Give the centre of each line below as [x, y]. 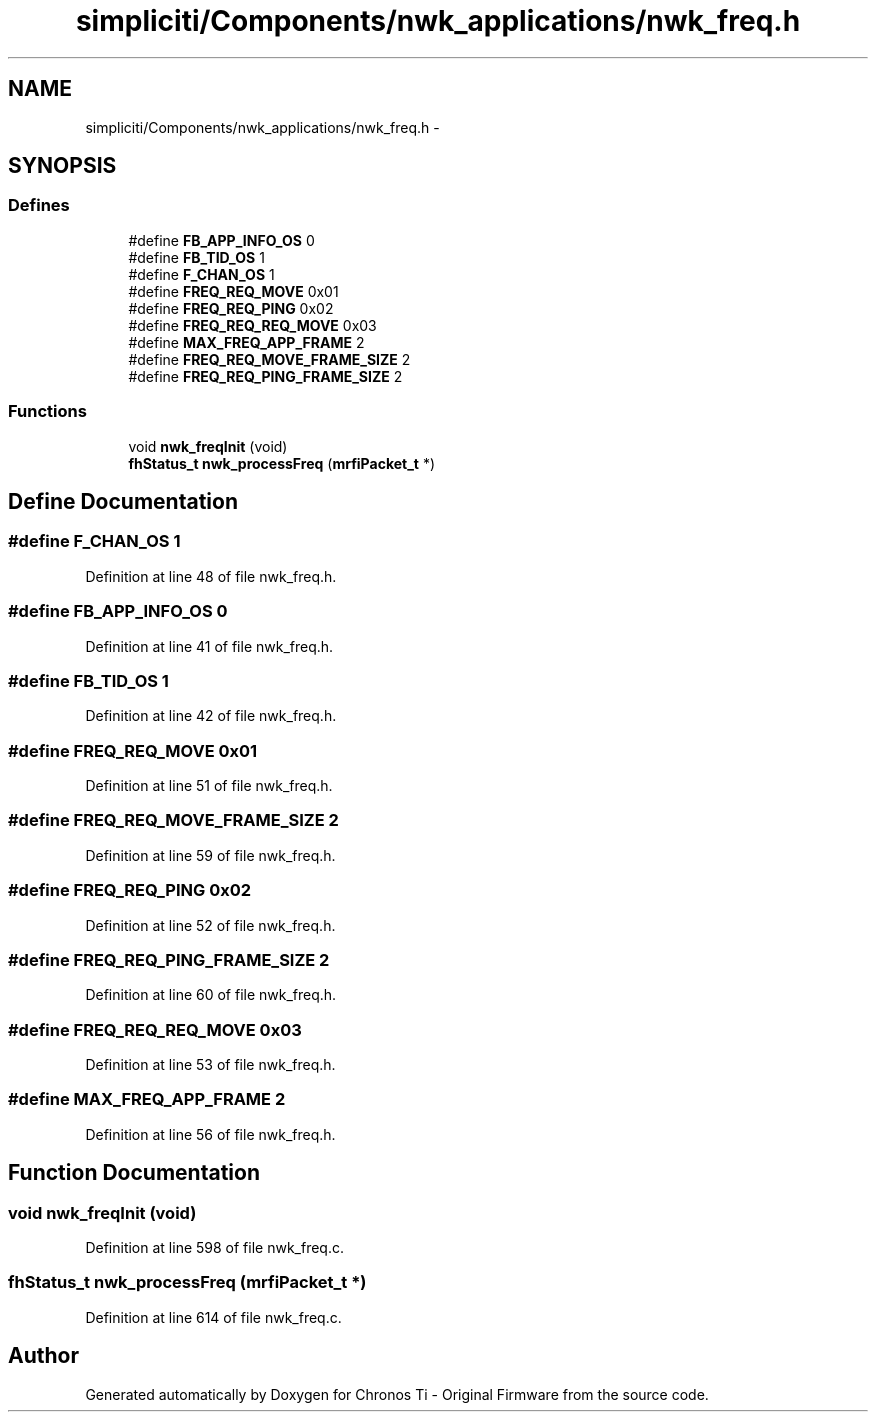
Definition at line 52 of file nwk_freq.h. [210, 925]
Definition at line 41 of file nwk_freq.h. [209, 646]
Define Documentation [123, 501]
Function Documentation [134, 1173]
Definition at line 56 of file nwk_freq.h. [210, 1134]
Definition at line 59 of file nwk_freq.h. [210, 855]
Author [43, 1356]
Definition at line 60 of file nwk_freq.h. [211, 995]
